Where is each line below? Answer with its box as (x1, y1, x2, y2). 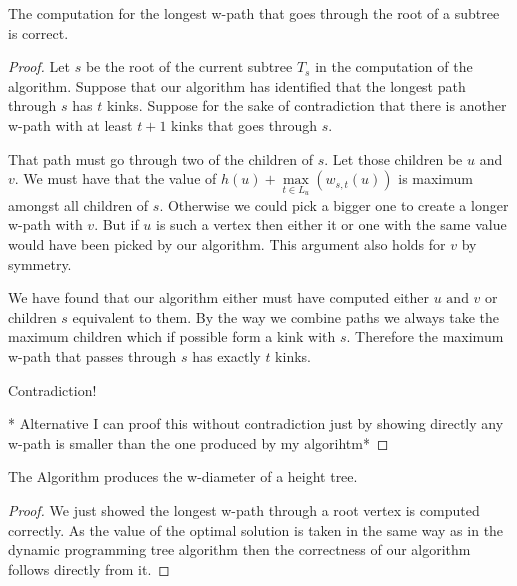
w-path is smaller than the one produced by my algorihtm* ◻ (8, 432, 389, 453)
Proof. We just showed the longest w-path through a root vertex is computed (8, 499, 480, 520)
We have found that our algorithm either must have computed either (8, 287, 430, 308)
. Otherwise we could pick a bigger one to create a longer (159, 194, 509, 215)
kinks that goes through (171, 114, 318, 135)
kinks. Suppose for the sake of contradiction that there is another (106, 95, 507, 116)
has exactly (192, 345, 261, 366)
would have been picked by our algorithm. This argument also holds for (8, 233, 446, 254)
